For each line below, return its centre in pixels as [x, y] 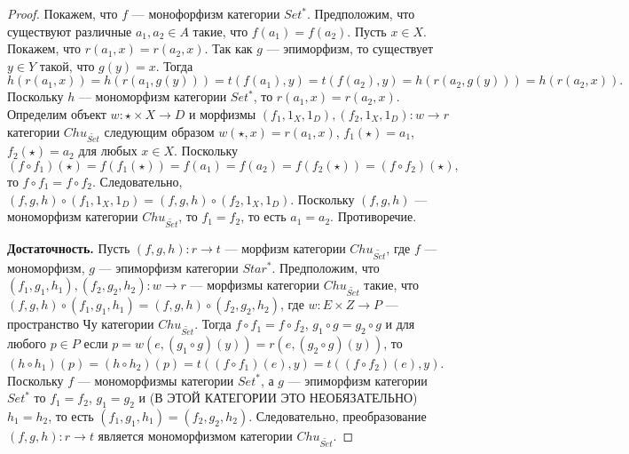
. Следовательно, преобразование [338, 415]
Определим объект [57, 113]
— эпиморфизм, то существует [350, 48]
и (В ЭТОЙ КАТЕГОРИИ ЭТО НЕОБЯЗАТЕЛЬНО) [278, 398]
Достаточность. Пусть [69, 247]
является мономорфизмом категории [195, 435]
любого [27, 342]
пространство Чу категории [81, 324]
